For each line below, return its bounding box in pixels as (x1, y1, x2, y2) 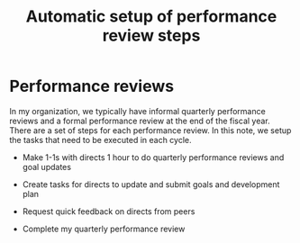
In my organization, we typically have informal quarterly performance (9, 105, 266, 116)
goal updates (22, 161, 72, 172)
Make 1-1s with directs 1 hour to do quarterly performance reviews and (22, 151, 285, 163)
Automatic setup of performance (25, 6, 277, 27)
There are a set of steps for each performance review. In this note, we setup (9, 124, 292, 136)
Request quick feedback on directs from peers (22, 205, 195, 217)
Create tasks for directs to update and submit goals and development (22, 178, 280, 190)
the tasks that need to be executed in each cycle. (9, 134, 192, 145)
